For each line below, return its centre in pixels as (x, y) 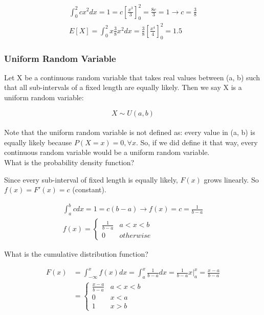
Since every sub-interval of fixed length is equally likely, (91, 179)
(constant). (89, 189)
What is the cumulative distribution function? (76, 254)
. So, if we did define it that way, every (197, 142)
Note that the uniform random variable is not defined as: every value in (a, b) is (130, 132)
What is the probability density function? (69, 162)
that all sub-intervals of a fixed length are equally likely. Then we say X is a (123, 87)
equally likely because (38, 142)
